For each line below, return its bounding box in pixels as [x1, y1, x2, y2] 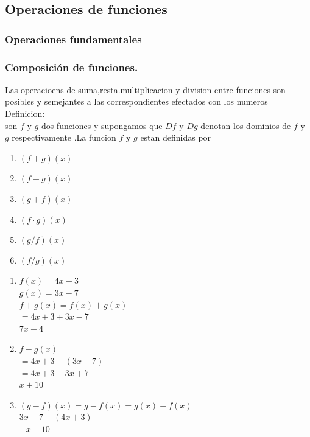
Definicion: [5, 107, 45, 120]
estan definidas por [140, 131, 211, 144]
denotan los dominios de [200, 119, 291, 131]
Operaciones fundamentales [5, 31, 142, 46]
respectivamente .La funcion [12, 131, 116, 144]
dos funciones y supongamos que [41, 119, 163, 131]
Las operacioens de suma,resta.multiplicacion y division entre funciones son [5, 83, 286, 96]
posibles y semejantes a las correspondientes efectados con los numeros [5, 95, 268, 108]
